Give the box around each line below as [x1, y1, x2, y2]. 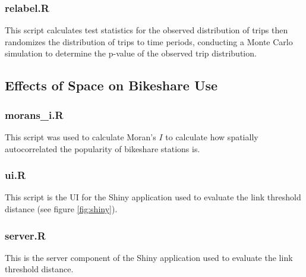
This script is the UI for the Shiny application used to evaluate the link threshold [5, 191, 301, 203]
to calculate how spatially [165, 131, 258, 143]
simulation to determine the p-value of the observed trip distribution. [5, 47, 257, 59]
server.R [5, 228, 46, 243]
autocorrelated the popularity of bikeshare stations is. [5, 142, 200, 155]
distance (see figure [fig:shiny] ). [5, 203, 118, 215]
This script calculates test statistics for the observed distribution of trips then [5, 24, 288, 36]
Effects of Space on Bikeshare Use [5, 76, 218, 95]
